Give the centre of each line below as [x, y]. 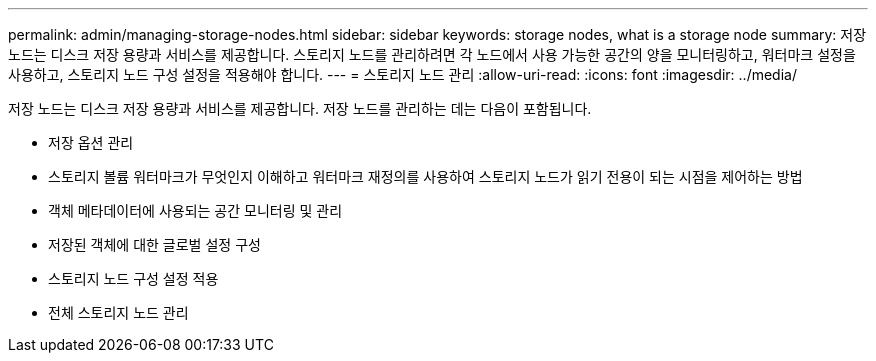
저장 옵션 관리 [91, 142]
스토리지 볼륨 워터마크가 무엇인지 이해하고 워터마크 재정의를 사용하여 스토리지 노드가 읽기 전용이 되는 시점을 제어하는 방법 [425, 176]
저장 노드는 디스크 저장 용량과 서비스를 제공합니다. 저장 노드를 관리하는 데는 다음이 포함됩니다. [300, 108]
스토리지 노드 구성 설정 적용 [133, 278]
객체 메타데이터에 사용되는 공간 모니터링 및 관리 [195, 210]
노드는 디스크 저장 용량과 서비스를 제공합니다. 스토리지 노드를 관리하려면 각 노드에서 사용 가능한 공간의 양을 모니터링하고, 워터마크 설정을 [432, 54]
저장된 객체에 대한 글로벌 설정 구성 [154, 244]
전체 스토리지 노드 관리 [118, 312]
